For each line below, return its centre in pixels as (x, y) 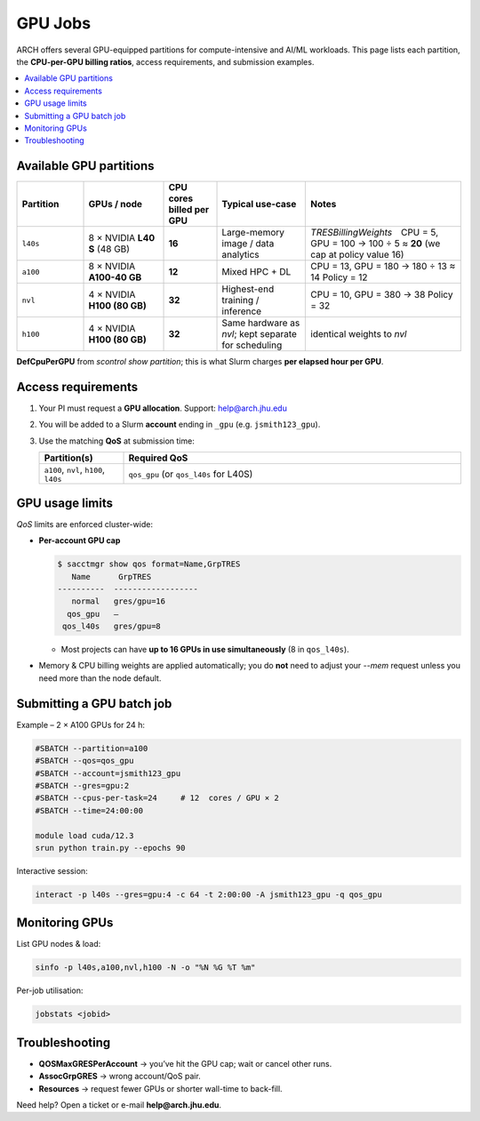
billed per (189, 210)
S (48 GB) (109, 249)
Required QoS (158, 458)
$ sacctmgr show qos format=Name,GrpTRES (149, 564)
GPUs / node (115, 204)
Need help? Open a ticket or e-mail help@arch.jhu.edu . (119, 1105)
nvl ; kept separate (260, 334)
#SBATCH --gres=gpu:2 (82, 785)
